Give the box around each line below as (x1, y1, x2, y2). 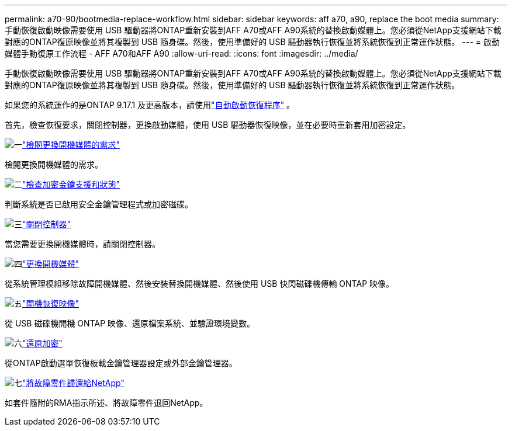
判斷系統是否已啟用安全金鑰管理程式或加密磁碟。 (5, 199, 193, 209)
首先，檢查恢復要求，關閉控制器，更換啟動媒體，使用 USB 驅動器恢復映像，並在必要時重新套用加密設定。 (5, 120, 411, 130)
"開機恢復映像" (22, 298, 79, 308)
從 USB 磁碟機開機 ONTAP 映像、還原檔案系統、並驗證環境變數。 (5, 318, 255, 328)
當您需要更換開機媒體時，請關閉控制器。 (5, 239, 160, 249)
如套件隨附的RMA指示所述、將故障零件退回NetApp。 (5, 398, 208, 408)
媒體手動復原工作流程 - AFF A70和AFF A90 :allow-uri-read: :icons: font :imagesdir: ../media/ (5, 48, 358, 58)
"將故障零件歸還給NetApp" (22, 378, 124, 388)
